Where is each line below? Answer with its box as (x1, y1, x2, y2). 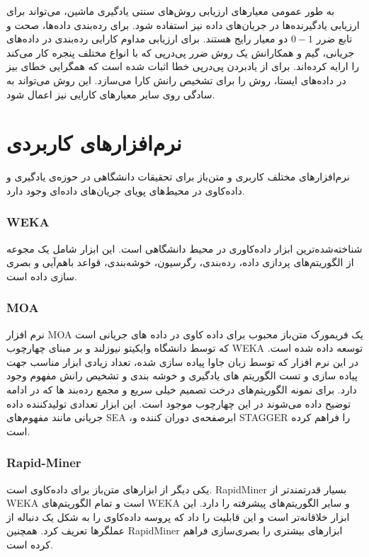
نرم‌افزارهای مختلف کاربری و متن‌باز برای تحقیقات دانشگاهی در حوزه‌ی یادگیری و (6, 169, 350, 184)
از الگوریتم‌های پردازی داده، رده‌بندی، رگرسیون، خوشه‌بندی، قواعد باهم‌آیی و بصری (6, 255, 354, 270)
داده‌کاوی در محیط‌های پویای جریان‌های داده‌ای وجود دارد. (6, 183, 245, 197)
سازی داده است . (6, 268, 78, 283)
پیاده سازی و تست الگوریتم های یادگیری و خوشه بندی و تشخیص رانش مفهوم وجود (6, 368, 358, 383)
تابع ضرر (316, 31, 353, 46)
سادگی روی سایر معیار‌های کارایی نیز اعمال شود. (6, 86, 215, 101)
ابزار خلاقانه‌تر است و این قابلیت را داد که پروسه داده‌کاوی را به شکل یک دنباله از (6, 509, 350, 524)
